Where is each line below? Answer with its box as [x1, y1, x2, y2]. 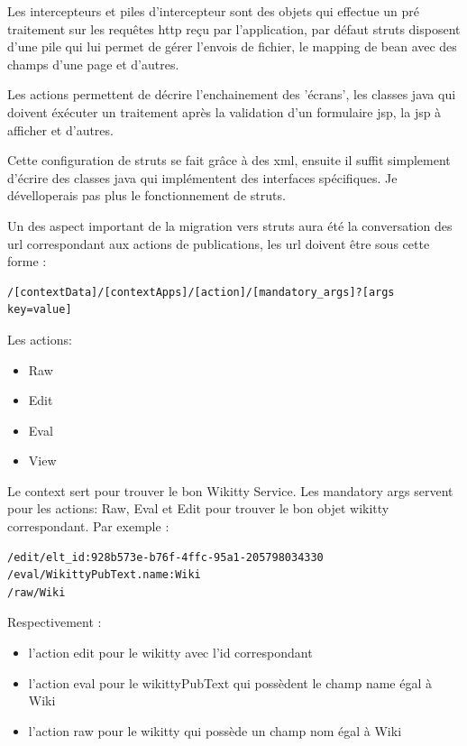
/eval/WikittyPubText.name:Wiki [7, 568, 201, 582]
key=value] [7, 303, 72, 317]
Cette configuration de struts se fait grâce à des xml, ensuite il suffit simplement [7, 151, 451, 170]
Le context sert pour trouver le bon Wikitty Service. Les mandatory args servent [7, 481, 453, 500]
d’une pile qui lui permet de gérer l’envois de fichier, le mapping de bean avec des [7, 37, 457, 56]
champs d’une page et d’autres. [7, 54, 179, 73]
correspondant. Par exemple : [7, 517, 169, 536]
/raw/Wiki [7, 585, 66, 599]
